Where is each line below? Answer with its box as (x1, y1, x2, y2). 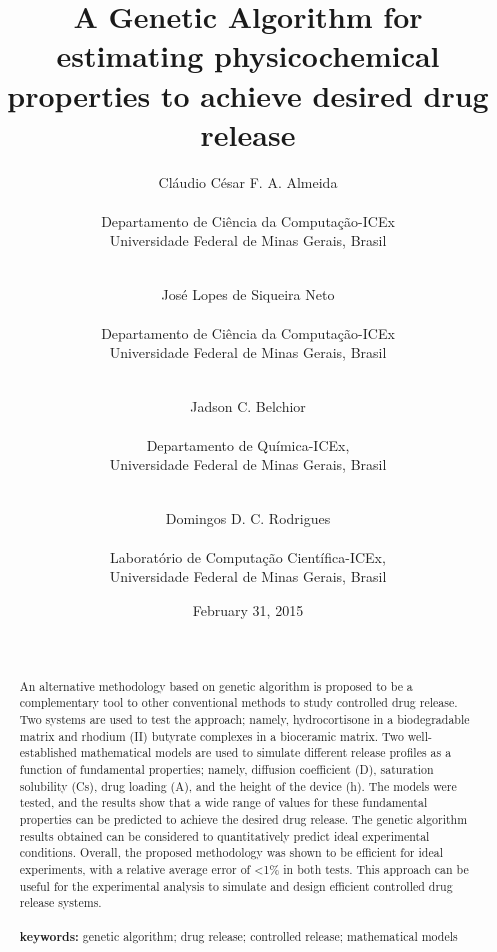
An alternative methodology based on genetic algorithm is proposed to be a (19, 677, 413, 694)
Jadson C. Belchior (190, 395, 306, 416)
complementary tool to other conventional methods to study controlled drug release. (19, 694, 458, 711)
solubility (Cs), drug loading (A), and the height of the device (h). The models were (19, 777, 457, 794)
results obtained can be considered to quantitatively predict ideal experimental (19, 827, 430, 844)
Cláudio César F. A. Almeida (158, 171, 338, 192)
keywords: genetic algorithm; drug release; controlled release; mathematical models (19, 927, 458, 945)
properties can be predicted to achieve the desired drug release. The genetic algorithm (19, 810, 468, 827)
